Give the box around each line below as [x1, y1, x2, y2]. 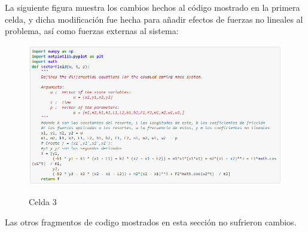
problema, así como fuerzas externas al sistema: [5, 25, 179, 37]
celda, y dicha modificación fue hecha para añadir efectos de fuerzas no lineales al [5, 13, 303, 25]
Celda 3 [29, 196, 57, 208]
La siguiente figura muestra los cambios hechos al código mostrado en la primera [5, 1, 300, 13]
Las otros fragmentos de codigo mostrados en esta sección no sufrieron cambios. [5, 215, 297, 228]
